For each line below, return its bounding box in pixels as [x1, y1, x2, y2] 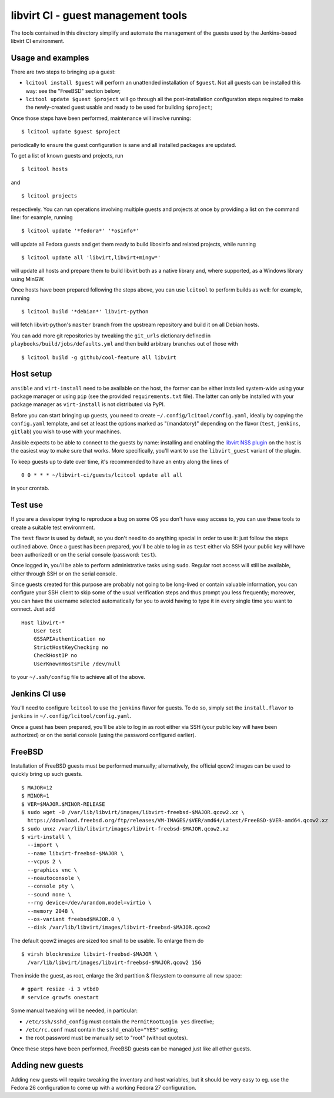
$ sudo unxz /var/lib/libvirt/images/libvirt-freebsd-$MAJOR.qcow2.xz [21, 825, 229, 832]
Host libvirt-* [21, 619, 65, 626]
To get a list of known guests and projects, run [11, 152, 123, 159]
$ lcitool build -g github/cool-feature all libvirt [21, 354, 176, 361]
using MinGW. [11, 275, 45, 282]
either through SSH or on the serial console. [11, 570, 118, 577]
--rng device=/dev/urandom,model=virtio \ [27, 899, 152, 906]
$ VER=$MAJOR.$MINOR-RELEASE [21, 801, 105, 808]
